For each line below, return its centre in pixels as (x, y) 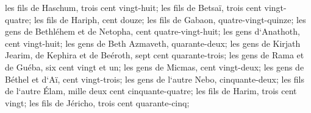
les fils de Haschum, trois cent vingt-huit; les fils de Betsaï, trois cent (133, 7)
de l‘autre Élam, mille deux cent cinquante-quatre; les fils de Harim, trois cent (151, 91)
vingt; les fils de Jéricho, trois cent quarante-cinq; (97, 102)
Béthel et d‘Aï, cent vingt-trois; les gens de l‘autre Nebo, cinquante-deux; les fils (155, 79)
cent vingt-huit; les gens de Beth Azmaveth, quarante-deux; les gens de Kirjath (153, 43)
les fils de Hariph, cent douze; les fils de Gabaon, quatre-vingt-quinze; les (170, 19)
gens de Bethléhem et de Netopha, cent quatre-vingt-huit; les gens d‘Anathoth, (152, 31)
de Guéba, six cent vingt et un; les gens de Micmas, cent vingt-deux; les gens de (155, 67)
